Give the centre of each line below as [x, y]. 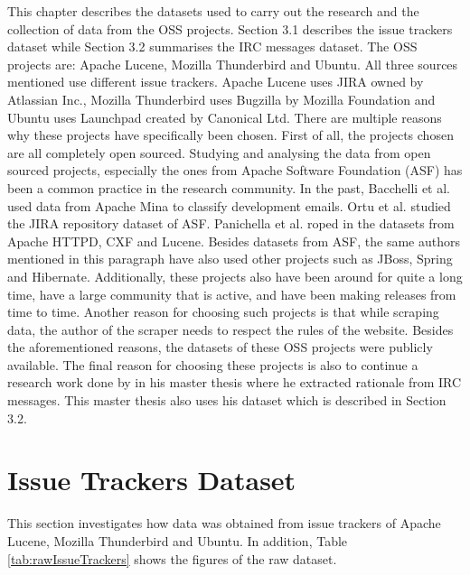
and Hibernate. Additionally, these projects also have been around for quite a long [235, 276]
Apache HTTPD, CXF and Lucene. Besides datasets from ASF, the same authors [234, 241]
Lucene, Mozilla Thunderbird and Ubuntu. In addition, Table [178, 540]
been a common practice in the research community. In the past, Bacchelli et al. [229, 187]
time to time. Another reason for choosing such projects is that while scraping [223, 312]
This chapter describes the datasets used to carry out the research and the [213, 11]
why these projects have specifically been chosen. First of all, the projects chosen [230, 135]
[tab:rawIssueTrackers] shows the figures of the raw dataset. [172, 558]
